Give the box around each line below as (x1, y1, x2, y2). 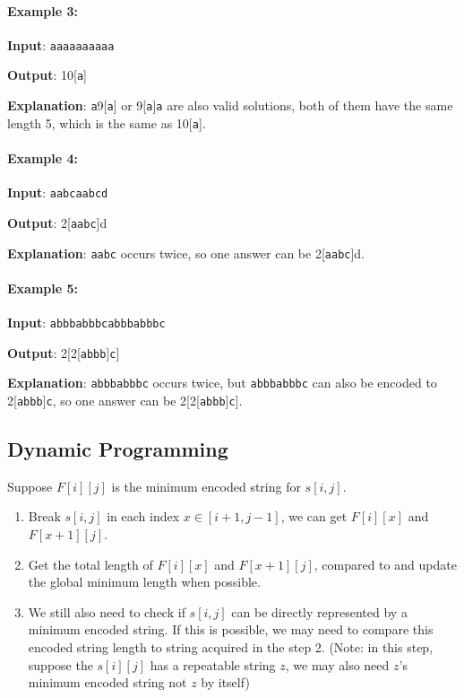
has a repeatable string (150, 655, 276, 674)
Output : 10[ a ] (7, 65, 87, 84)
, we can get (280, 507, 348, 526)
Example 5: (7, 278, 78, 297)
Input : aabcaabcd (7, 183, 108, 202)
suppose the (28, 655, 93, 674)
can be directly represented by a (231, 602, 408, 621)
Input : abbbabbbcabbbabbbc (7, 312, 166, 331)
